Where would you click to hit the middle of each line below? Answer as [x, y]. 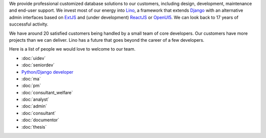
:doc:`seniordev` [38, 65]
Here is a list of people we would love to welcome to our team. [72, 49]
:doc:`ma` [31, 79]
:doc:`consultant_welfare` [47, 92]
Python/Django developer [48, 72]
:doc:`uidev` [34, 58]
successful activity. [29, 24]
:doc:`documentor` [40, 120]
